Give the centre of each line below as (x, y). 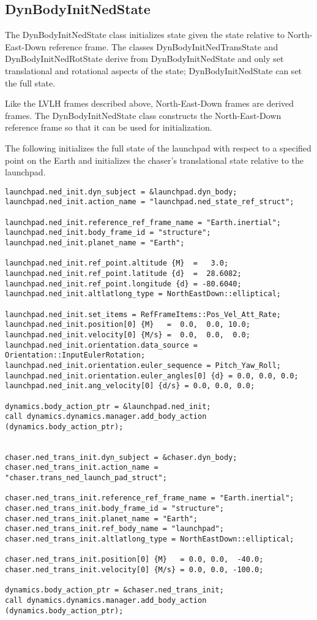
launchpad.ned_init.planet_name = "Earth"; (95, 243)
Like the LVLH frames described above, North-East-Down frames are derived (150, 103)
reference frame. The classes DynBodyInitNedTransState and (164, 46)
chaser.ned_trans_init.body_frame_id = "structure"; (114, 509)
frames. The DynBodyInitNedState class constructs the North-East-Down (143, 115)
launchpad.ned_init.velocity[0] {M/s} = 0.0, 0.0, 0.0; (128, 335)
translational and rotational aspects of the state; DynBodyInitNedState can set (154, 70)
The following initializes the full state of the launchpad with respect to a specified (158, 147)
